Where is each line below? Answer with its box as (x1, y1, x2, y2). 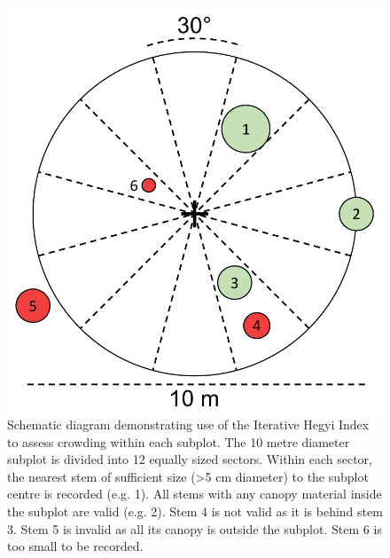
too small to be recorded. (7, 537, 144, 555)
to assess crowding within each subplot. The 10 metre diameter (7, 432, 350, 451)
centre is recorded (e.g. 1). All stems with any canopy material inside (7, 484, 382, 503)
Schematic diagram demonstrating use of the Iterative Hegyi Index (7, 415, 370, 434)
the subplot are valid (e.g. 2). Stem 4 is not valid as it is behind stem (7, 502, 383, 521)
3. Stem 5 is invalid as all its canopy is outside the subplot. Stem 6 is (7, 519, 382, 538)
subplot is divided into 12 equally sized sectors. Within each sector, (7, 450, 372, 468)
